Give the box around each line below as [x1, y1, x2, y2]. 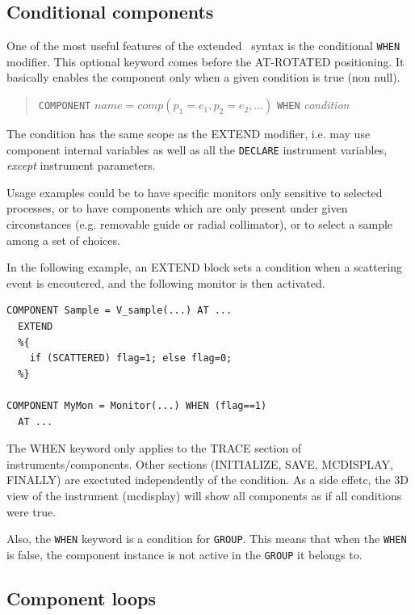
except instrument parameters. [6, 157, 156, 174]
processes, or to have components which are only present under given [6, 200, 348, 217]
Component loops [6, 585, 156, 610]
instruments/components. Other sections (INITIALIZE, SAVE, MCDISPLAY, [6, 455, 393, 472]
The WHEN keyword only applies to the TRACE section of [6, 440, 302, 457]
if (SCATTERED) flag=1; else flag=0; [29, 352, 233, 364]
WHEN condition [276, 96, 350, 113]
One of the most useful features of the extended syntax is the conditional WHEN [6, 37, 400, 54]
